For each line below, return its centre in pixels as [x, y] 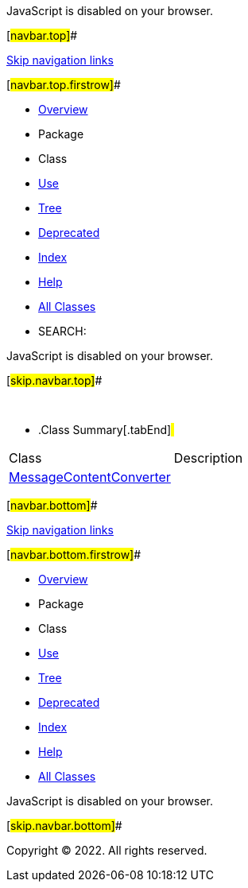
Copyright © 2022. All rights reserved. [107, 850]
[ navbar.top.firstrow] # [64, 85]
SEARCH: [62, 331]
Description [208, 458]
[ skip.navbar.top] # [54, 380]
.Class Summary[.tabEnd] [105, 430]
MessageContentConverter [90, 477]
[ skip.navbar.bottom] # [64, 826]
